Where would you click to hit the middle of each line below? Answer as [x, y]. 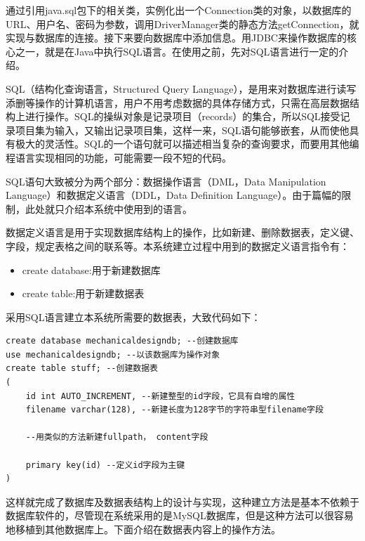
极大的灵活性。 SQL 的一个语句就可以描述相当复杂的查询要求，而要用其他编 [187, 144]
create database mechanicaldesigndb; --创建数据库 [122, 341]
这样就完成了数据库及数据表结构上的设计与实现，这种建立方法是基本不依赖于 [182, 501]
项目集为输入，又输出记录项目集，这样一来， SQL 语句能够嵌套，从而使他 [182, 130]
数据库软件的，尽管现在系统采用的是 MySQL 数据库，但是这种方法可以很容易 [180, 515]
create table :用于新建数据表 [83, 293]
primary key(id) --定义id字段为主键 [105, 465]
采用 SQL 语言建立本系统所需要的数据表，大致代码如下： [133, 317]
